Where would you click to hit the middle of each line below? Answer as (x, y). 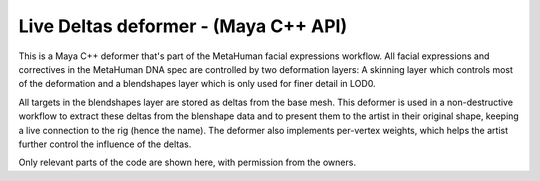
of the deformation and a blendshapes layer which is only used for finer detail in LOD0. (197, 84)
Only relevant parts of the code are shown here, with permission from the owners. (187, 162)
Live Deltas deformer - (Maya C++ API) (183, 26)
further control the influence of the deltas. (105, 144)
